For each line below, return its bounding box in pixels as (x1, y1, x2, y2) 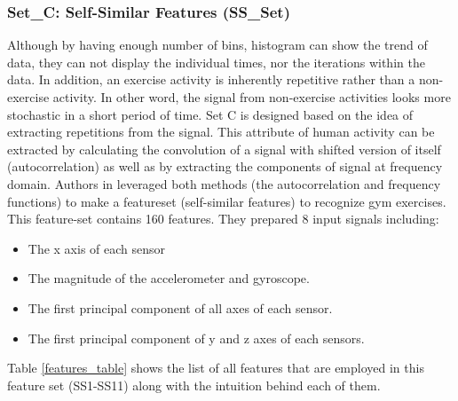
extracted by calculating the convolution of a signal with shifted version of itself (7, 139, 441, 158)
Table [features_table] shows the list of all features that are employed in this (7, 358, 424, 377)
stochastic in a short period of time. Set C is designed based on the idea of (7, 105, 414, 123)
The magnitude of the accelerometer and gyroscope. (28, 269, 310, 287)
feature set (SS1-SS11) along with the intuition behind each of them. (7, 375, 381, 394)
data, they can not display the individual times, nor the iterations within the (7, 52, 425, 71)
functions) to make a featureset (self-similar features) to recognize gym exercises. (7, 192, 446, 210)
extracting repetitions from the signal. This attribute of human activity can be (7, 122, 435, 141)
